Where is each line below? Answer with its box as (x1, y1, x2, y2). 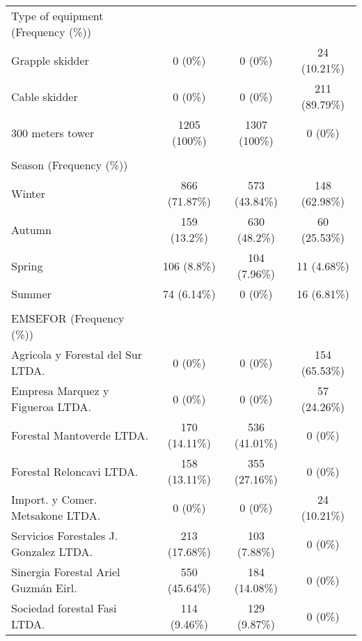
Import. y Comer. (11, 491, 97, 507)
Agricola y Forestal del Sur (11, 346, 143, 362)
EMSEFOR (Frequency (11, 310, 125, 326)
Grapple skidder (11, 52, 89, 68)
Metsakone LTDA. (11, 507, 101, 523)
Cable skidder (11, 88, 78, 105)
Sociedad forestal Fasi (11, 600, 117, 616)
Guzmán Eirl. (11, 580, 77, 596)
